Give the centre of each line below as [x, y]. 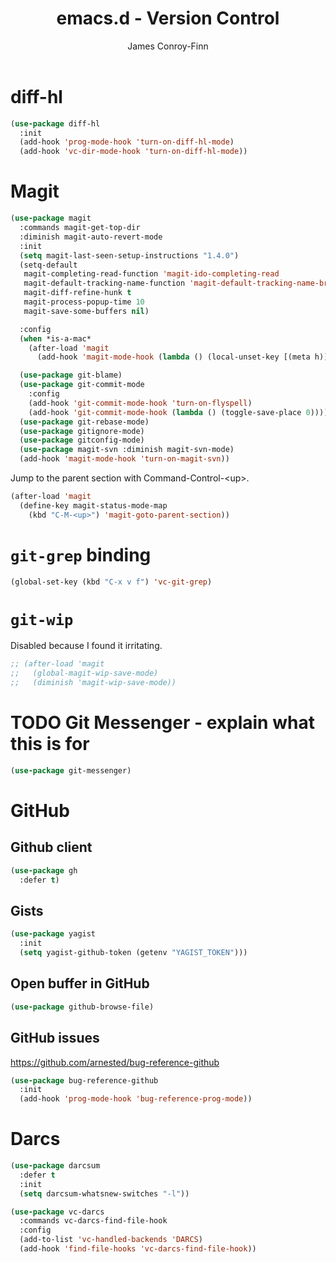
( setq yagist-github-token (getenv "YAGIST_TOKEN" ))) [133, 953]
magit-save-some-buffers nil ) [86, 311]
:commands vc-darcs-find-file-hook [93, 1221]
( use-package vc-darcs [57, 1212]
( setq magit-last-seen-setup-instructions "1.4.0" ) [129, 255]
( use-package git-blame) [71, 375]
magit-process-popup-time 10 [84, 302]
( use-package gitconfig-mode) [82, 440]
